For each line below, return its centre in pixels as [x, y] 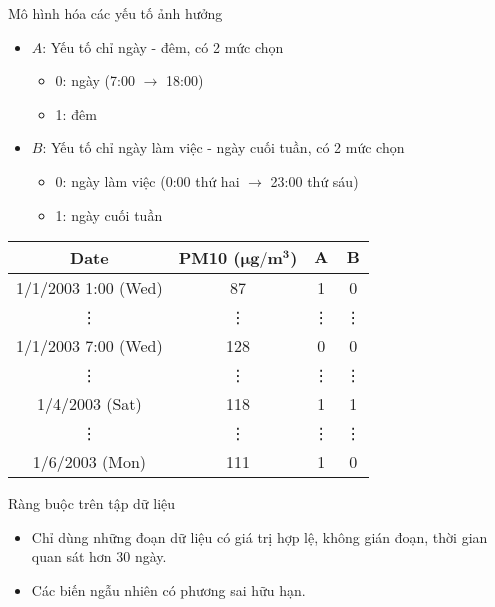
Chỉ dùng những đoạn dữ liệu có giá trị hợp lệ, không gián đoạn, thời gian [259, 536]
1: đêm [76, 113]
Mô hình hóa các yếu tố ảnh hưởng [115, 13]
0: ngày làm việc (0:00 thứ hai [147, 180]
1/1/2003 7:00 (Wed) [89, 346]
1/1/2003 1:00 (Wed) [89, 288]
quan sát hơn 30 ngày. [99, 556]
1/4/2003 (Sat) [89, 404]
